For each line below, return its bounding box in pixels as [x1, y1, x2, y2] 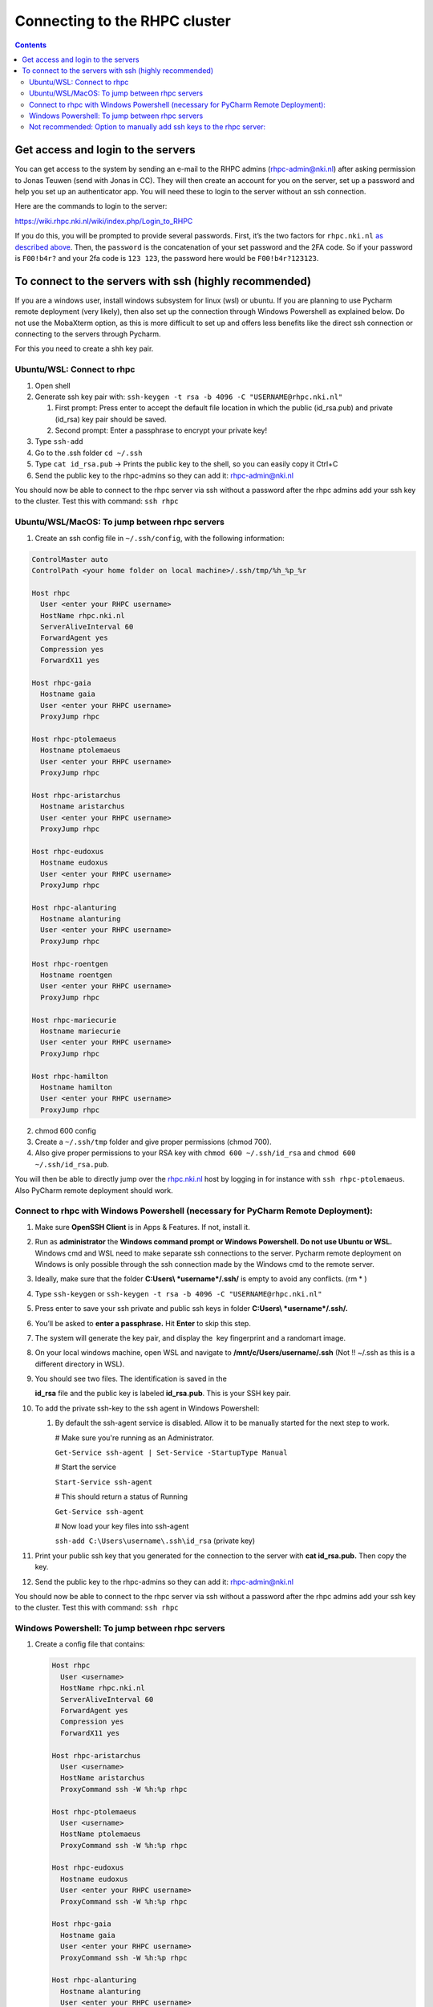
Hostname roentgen [40, 971, 112, 979]
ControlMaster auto [31, 555, 108, 564]
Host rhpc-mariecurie [31, 1016, 117, 1024]
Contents [14, 40, 47, 50]
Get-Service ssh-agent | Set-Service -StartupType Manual [55, 1448, 288, 1457]
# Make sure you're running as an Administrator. [55, 1433, 214, 1443]
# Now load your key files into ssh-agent [55, 1521, 189, 1531]
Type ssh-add [34, 437, 83, 446]
